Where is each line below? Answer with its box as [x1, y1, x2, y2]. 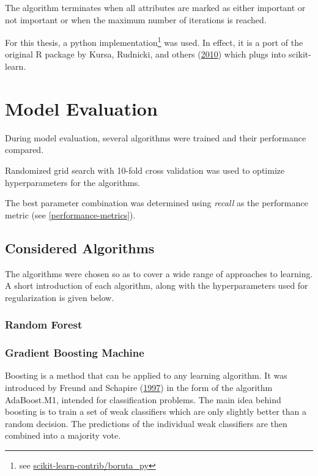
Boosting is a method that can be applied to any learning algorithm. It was [5, 369, 287, 382]
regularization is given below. [5, 291, 114, 303]
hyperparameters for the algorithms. [5, 176, 141, 188]
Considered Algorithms [5, 238, 155, 257]
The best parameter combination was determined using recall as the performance [5, 196, 308, 209]
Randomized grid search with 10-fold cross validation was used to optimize [5, 163, 285, 176]
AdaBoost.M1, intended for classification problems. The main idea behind [5, 393, 281, 406]
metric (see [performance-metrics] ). [5, 208, 136, 221]
